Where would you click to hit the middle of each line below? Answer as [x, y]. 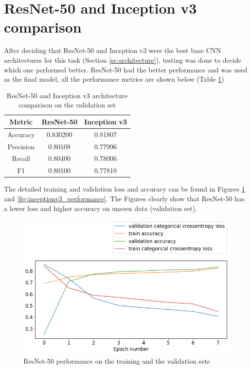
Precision [21, 146]
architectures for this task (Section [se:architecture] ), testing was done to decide [123, 60]
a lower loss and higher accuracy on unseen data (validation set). [101, 208]
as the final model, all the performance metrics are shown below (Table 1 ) [114, 79]
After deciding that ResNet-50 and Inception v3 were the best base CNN [113, 50]
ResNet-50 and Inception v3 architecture [67, 95]
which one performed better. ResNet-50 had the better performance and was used [126, 69]
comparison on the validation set [67, 105]
